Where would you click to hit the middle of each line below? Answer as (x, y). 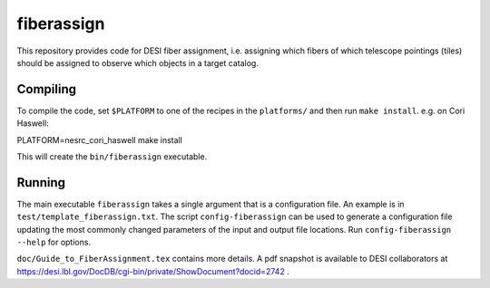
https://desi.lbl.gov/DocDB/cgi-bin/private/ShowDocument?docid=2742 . (153, 271)
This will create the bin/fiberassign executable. (112, 157)
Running (41, 182)
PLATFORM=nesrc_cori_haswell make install (100, 139)
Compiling (47, 89)
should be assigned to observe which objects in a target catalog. (137, 62)
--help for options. (54, 242)
